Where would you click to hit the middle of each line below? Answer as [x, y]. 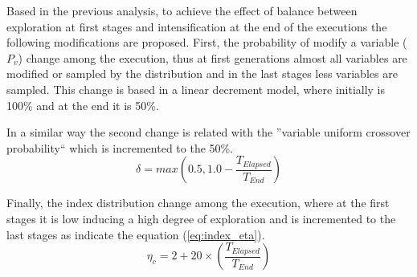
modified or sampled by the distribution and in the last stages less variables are [202, 73]
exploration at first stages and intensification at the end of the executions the [197, 26]
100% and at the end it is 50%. [83, 105]
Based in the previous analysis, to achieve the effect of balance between [182, 10]
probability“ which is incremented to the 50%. [120, 147]
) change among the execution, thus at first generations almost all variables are [213, 57]
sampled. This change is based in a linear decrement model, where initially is [196, 89]
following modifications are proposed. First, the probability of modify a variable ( [207, 42]
